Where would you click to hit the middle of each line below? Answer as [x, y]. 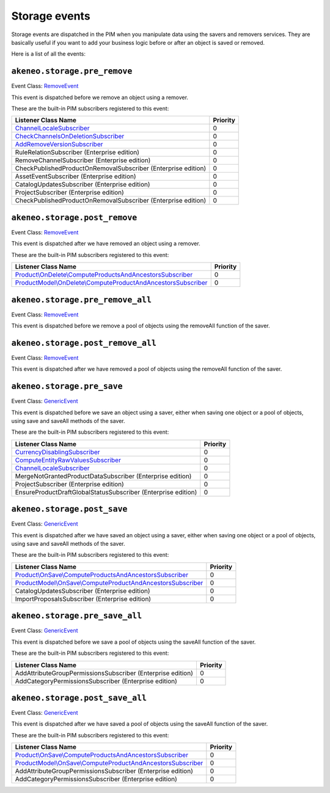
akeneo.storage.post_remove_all [84, 343]
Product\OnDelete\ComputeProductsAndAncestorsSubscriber [104, 275]
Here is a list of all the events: [48, 54]
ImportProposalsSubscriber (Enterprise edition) [83, 598]
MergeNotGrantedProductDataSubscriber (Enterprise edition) [103, 476]
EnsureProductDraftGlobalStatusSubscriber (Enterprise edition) [106, 492]
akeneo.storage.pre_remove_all [82, 300]
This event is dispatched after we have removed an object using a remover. [106, 244]
